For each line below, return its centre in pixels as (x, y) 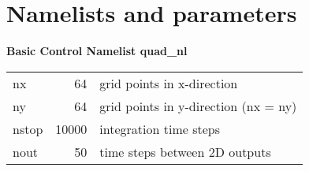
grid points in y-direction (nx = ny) (198, 106)
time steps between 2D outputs (185, 151)
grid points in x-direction (169, 83)
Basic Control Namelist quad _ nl (97, 51)
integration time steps (160, 128)
